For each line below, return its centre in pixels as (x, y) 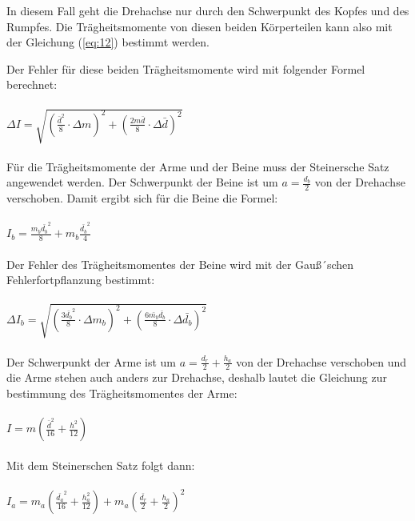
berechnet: (32, 84)
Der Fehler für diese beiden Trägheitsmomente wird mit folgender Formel (186, 68)
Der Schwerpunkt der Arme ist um (91, 361)
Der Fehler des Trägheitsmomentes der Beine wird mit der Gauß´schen (180, 264)
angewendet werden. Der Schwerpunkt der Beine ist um (142, 182)
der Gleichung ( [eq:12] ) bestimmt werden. (108, 42)
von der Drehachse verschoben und (321, 361)
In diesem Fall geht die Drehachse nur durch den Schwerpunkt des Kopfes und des (208, 10)
